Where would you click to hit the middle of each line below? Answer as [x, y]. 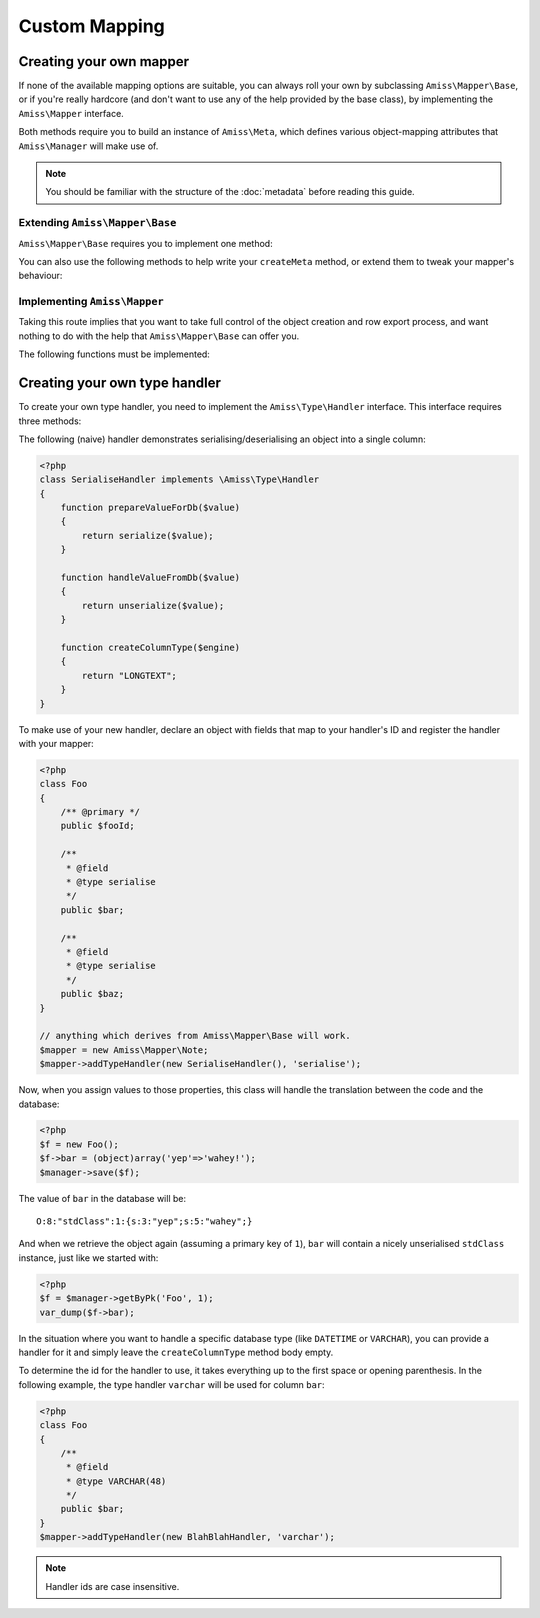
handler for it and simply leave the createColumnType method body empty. [176, 1352]
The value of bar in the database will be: [102, 1198]
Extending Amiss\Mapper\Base [97, 223]
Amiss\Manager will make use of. [88, 146]
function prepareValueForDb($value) [150, 508]
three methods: [50, 421]
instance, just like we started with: [88, 1257]
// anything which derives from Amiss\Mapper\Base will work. [195, 1036]
